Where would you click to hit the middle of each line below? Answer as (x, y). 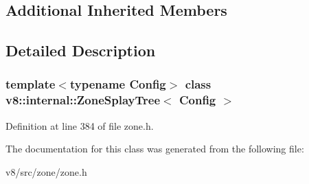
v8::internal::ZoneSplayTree (83, 100)
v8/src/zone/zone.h (46, 171)
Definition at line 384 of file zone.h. (80, 125)
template (31, 84)
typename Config (118, 84)
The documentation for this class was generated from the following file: (155, 149)
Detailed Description (81, 50)
